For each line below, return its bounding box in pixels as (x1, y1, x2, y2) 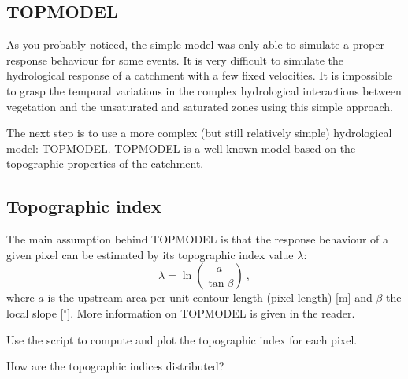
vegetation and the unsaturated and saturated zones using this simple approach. (6, 98, 393, 114)
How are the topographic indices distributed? (6, 358, 224, 374)
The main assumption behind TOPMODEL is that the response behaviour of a (6, 231, 389, 247)
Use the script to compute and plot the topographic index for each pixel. (6, 331, 358, 347)
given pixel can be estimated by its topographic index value (6, 246, 294, 262)
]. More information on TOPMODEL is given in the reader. (67, 304, 355, 321)
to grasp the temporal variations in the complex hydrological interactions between (6, 82, 402, 98)
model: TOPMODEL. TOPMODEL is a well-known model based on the (6, 139, 356, 156)
